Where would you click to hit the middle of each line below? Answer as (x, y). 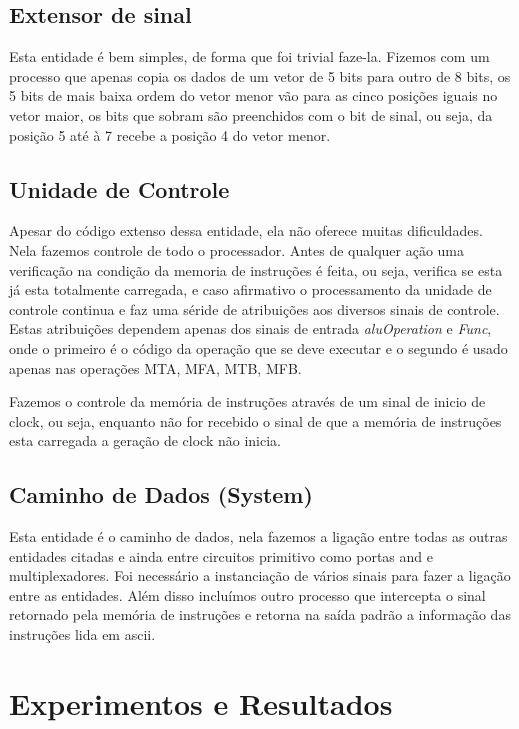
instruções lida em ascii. (82, 634)
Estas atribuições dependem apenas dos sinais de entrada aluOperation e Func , (250, 328)
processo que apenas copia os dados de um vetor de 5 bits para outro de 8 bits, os (260, 75)
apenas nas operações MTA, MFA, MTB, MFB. (155, 367)
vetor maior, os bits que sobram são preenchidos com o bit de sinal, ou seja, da (251, 114)
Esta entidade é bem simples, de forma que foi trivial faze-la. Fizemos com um (249, 56)
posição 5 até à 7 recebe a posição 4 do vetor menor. (170, 134)
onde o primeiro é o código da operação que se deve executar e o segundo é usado (258, 347)
